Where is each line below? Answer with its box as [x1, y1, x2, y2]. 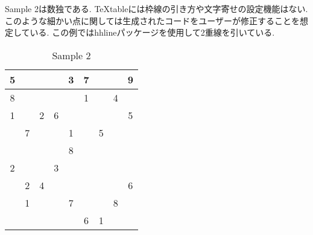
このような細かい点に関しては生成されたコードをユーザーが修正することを [5, 14, 300, 27]
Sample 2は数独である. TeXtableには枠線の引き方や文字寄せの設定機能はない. [5, 2, 308, 14]
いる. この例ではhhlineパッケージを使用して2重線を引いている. [30, 26, 275, 39]
